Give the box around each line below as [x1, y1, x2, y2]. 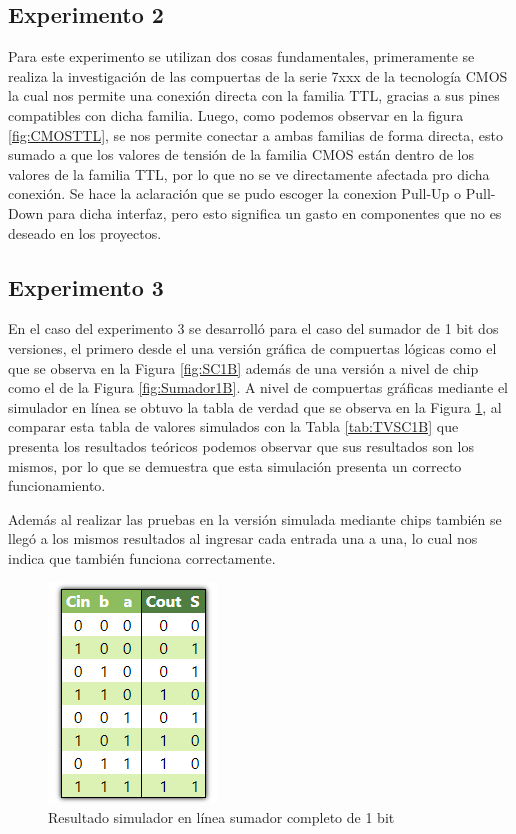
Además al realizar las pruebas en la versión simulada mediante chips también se [8, 508, 502, 529]
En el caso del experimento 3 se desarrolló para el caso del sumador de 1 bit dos [8, 318, 499, 339]
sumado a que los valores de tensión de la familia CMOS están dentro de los [8, 144, 475, 165]
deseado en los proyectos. [8, 222, 162, 243]
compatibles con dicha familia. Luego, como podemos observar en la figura [8, 104, 464, 125]
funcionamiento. [8, 475, 106, 496]
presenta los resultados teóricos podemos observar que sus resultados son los [8, 435, 474, 456]
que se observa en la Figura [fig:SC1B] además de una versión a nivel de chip [8, 357, 479, 378]
